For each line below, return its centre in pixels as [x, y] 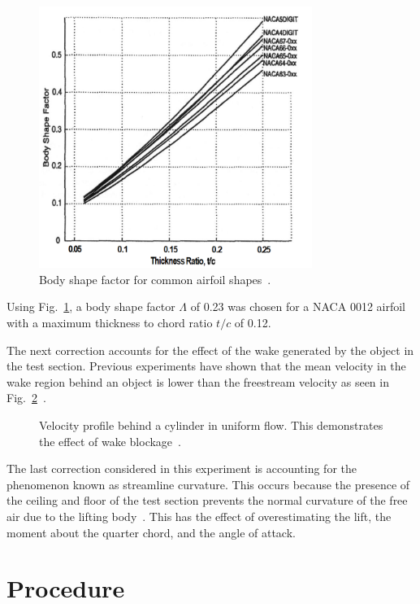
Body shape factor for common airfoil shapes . [155, 279]
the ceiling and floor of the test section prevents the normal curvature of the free [207, 500]
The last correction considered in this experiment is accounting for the [182, 468]
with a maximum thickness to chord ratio [110, 323]
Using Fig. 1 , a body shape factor [91, 306]
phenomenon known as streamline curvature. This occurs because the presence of [208, 484]
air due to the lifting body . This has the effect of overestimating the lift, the [199, 516]
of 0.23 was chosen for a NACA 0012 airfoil [298, 306]
